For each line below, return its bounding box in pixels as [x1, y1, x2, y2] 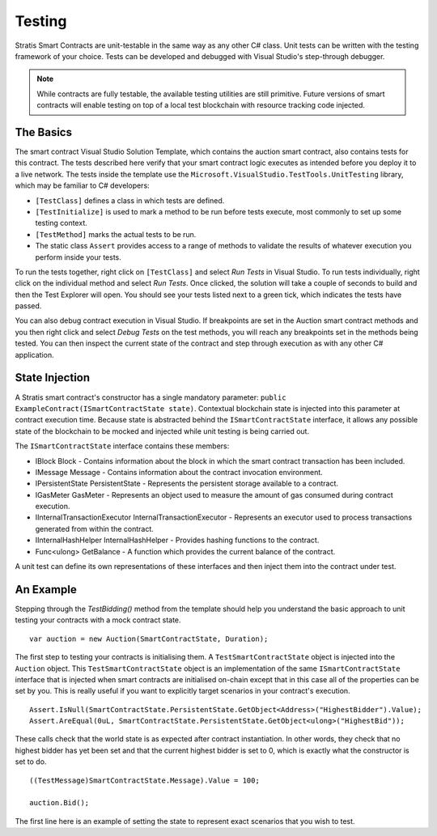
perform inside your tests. [35, 252, 121, 262]
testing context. [35, 219, 88, 228]
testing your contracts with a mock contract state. [15, 615, 181, 625]
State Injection [15, 371, 91, 384]
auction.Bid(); [29, 798, 90, 808]
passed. [15, 301, 42, 311]
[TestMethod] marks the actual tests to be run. [35, 229, 197, 239]
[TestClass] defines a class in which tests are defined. [35, 195, 225, 206]
